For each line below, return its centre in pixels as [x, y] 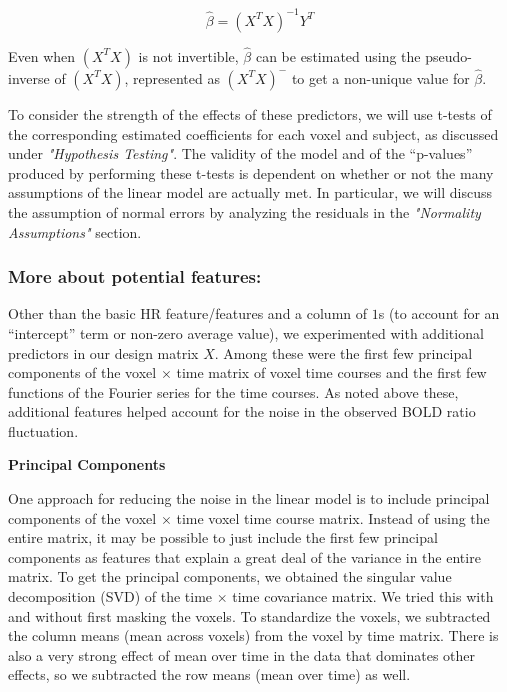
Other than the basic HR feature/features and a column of [188, 313]
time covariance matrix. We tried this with [363, 596]
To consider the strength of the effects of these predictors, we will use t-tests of [250, 113]
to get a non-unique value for [380, 77]
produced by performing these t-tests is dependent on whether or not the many [251, 172]
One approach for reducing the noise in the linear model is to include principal [249, 498]
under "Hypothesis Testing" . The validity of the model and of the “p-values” [240, 153]
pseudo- [448, 55]
